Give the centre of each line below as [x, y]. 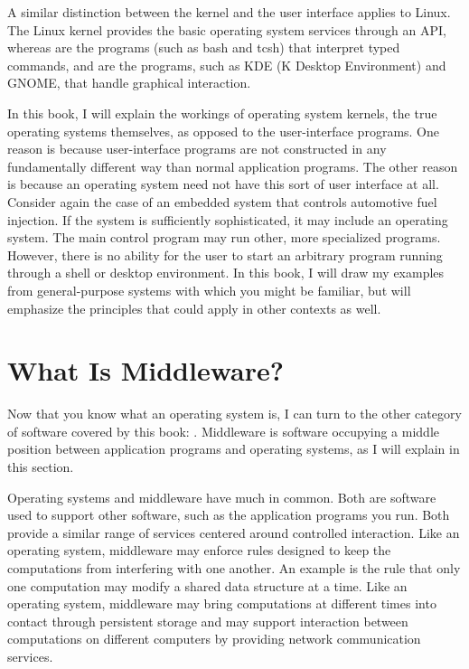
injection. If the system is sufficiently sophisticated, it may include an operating [228, 219]
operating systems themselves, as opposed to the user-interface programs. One [224, 131]
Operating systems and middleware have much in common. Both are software [222, 497]
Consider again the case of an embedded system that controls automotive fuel [222, 201]
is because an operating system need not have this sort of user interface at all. [223, 184]
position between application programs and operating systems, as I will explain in [234, 449]
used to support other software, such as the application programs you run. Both [229, 515]
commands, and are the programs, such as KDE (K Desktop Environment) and [227, 65]
